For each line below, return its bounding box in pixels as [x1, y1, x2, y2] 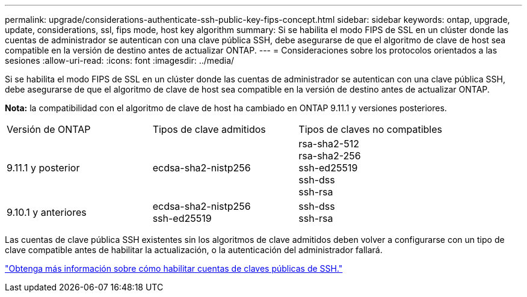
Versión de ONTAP [7, 123, 91, 135]
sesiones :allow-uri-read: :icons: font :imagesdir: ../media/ [5, 55, 235, 66]
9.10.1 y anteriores [7, 206, 87, 218]
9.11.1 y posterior [7, 162, 80, 174]
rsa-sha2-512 [298, 138, 359, 150]
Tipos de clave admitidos [152, 123, 266, 135]
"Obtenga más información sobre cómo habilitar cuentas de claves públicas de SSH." [5, 263, 343, 274]
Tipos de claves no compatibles [298, 123, 442, 135]
